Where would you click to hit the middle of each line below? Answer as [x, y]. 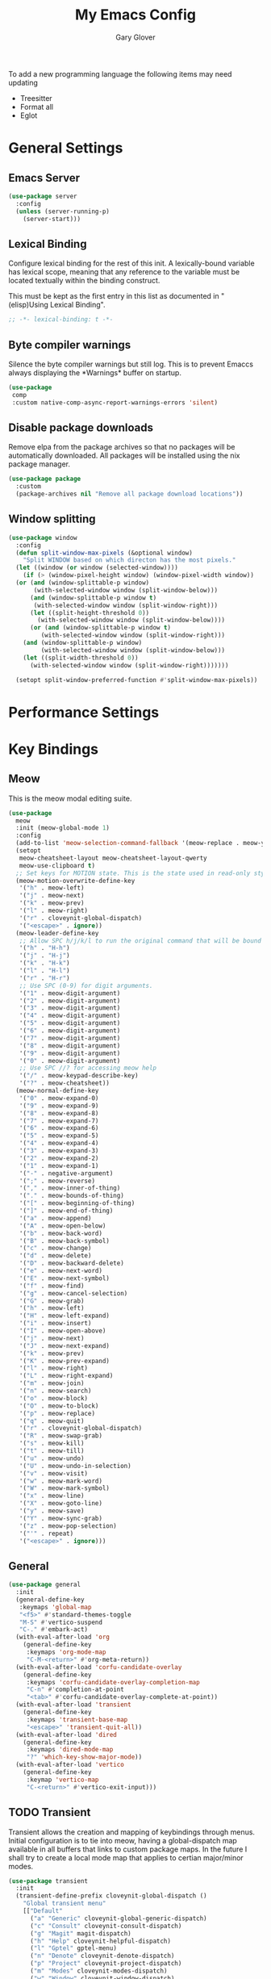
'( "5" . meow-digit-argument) [70, 1023]
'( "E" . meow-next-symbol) [65, 1278]
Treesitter [36, 98]
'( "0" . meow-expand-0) [59, 1098]
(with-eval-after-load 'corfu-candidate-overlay [99, 1667]
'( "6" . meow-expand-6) [59, 1128]
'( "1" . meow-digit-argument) [70, 993]
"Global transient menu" [65, 1904]
